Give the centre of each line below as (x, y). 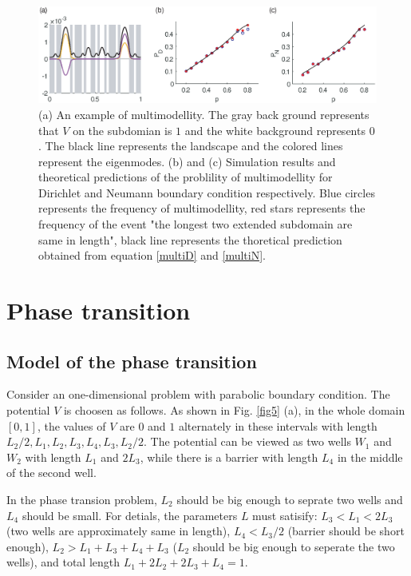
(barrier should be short (346, 531)
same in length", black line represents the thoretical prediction (190, 239)
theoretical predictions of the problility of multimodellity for (186, 177)
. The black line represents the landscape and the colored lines (191, 146)
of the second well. (51, 473)
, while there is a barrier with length (229, 457)
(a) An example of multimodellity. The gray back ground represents (204, 114)
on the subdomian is (123, 130)
